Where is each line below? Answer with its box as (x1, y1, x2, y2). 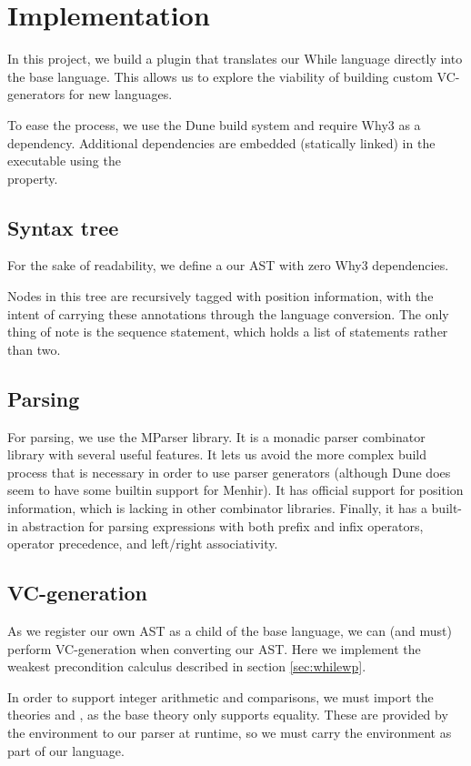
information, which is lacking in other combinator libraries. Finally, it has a (7, 499, 427, 518)
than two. (7, 339, 61, 358)
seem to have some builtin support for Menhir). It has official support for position (7, 480, 464, 499)
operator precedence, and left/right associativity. (7, 534, 278, 553)
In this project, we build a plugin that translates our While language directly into (7, 49, 463, 68)
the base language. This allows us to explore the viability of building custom (7, 66, 433, 86)
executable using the (7, 151, 121, 170)
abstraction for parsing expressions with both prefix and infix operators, (22, 516, 424, 535)
